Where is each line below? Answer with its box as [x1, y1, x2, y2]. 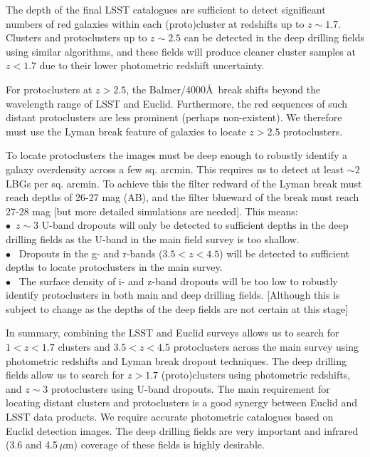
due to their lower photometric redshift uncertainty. [39, 58, 265, 73]
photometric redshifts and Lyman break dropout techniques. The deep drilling [6, 353, 347, 368]
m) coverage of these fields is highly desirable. [65, 437, 265, 452]
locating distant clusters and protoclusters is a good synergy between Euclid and [6, 395, 358, 410]
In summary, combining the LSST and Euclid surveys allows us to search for [6, 325, 339, 340]
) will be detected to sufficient [219, 245, 350, 260]
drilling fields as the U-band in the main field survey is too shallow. [6, 231, 300, 246]
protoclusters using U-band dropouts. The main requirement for [51, 381, 330, 396]
